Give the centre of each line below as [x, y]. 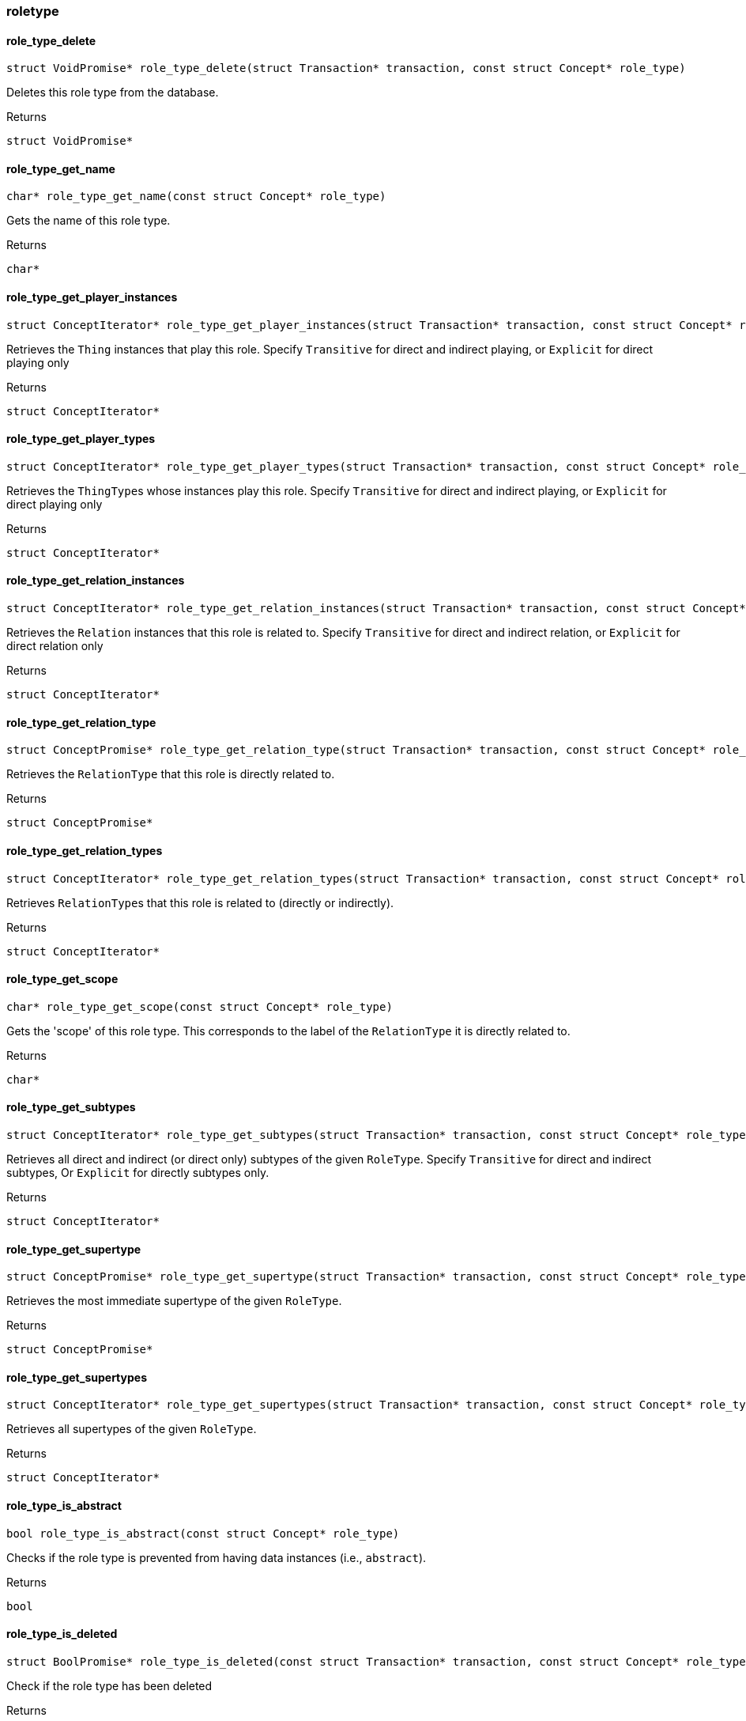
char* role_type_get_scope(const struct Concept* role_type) [200, 1006]
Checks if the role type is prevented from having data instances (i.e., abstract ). [217, 1557]
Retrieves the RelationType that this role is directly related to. [171, 774]
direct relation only [55, 646]
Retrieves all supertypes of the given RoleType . [132, 1429]
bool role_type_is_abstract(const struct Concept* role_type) [203, 1533]
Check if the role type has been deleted [109, 1685]
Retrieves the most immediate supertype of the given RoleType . [174, 1301]
